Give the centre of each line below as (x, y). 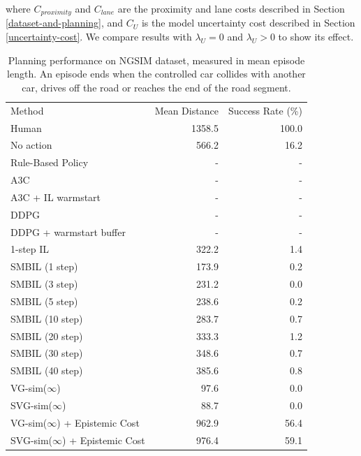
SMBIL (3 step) (44, 284)
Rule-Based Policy (50, 162)
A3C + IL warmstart (56, 197)
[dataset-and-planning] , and (65, 23)
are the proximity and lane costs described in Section (231, 8)
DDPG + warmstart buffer (68, 231)
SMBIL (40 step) (47, 370)
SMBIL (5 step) (44, 301)
